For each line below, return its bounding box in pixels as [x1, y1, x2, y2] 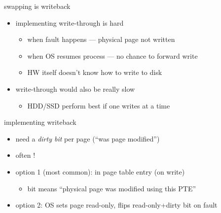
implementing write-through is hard [15, 17, 124, 28]
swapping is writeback [4, 1, 71, 11]
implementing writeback [4, 117, 76, 127]
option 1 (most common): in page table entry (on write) [15, 166, 185, 177]
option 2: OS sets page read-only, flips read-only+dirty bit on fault [15, 200, 218, 210]
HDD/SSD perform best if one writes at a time [27, 100, 170, 110]
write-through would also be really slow [15, 83, 135, 94]
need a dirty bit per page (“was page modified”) [15, 133, 160, 143]
